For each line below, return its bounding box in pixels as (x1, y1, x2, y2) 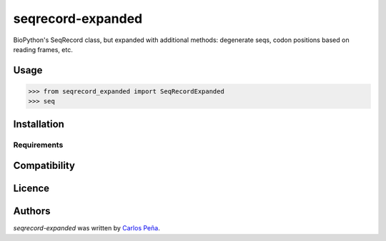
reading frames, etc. (13, 45, 73, 53)
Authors (13, 205, 51, 217)
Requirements (13, 140, 64, 150)
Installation (13, 118, 64, 130)
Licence (13, 183, 50, 195)
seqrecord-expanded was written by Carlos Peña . (13, 224, 160, 232)
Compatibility (13, 160, 75, 172)
